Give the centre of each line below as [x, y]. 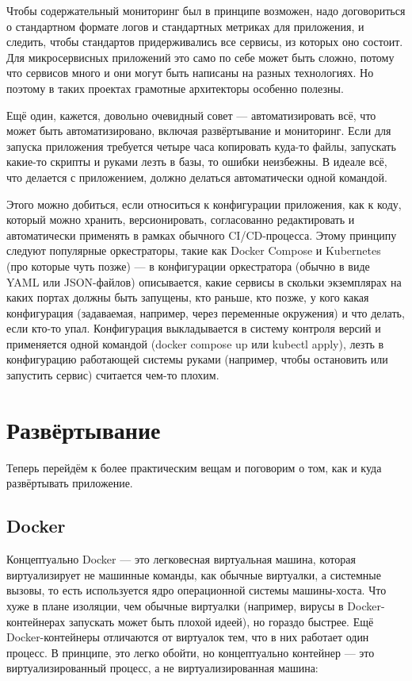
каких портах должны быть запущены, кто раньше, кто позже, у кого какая [188, 297]
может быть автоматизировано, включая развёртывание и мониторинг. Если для [199, 131]
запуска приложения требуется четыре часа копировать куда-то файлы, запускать [201, 146]
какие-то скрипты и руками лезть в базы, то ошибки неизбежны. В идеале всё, [197, 162]
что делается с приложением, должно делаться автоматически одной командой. [197, 177]
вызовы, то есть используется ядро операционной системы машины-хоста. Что [196, 590]
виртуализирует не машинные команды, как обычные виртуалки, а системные [194, 574]
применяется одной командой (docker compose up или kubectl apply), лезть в [195, 343]
